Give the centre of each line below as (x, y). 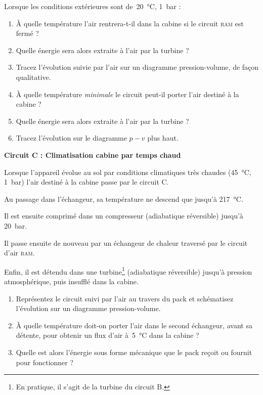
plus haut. (163, 138)
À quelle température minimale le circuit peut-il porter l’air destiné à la (127, 94)
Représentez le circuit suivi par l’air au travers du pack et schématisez (125, 298)
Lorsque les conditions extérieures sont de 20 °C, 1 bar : (93, 6)
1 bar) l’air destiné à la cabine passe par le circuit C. (86, 182)
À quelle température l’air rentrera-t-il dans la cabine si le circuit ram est (130, 23)
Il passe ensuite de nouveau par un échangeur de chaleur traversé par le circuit (126, 243)
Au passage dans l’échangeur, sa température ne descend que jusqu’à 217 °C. (124, 199)
